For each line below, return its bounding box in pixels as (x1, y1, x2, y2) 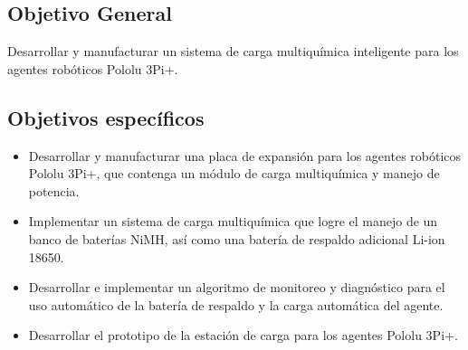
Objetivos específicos (7, 103, 205, 131)
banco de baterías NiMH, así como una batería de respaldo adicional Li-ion (28, 229, 445, 248)
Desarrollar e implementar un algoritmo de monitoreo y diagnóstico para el (28, 278, 445, 297)
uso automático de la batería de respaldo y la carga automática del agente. (28, 295, 444, 314)
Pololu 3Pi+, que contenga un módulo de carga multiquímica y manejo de (28, 164, 440, 183)
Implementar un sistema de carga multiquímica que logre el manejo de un (28, 212, 438, 231)
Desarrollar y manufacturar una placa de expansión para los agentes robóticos (28, 146, 462, 165)
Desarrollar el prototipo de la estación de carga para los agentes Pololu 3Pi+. (28, 326, 458, 345)
